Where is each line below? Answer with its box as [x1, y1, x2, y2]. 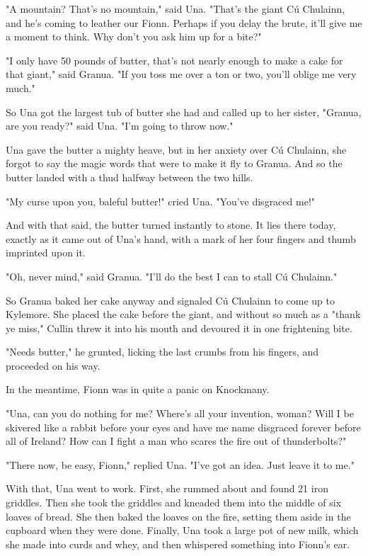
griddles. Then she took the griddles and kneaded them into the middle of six [6, 495, 342, 510]
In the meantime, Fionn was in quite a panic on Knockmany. [6, 382, 270, 397]
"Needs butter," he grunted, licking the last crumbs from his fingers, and [6, 344, 318, 359]
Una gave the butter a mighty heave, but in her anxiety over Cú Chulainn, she [6, 142, 347, 157]
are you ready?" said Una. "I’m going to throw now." [6, 118, 234, 133]
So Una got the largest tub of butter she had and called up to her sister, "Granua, [6, 104, 362, 119]
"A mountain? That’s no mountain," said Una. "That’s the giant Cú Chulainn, [6, 1, 345, 16]
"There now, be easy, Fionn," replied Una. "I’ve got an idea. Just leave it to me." [6, 457, 355, 472]
